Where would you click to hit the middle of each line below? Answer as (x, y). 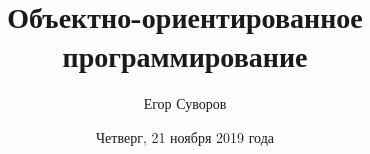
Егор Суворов (185, 103)
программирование (185, 55)
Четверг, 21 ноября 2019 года (184, 136)
